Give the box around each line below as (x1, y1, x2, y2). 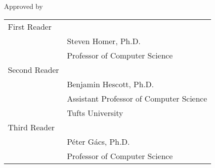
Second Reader (8, 63, 59, 75)
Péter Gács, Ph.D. (67, 135, 130, 147)
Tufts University (67, 107, 123, 118)
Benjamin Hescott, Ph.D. (67, 78, 154, 90)
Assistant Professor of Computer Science (67, 92, 207, 104)
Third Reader (8, 121, 55, 133)
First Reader (8, 20, 52, 32)
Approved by (4, 1, 43, 11)
